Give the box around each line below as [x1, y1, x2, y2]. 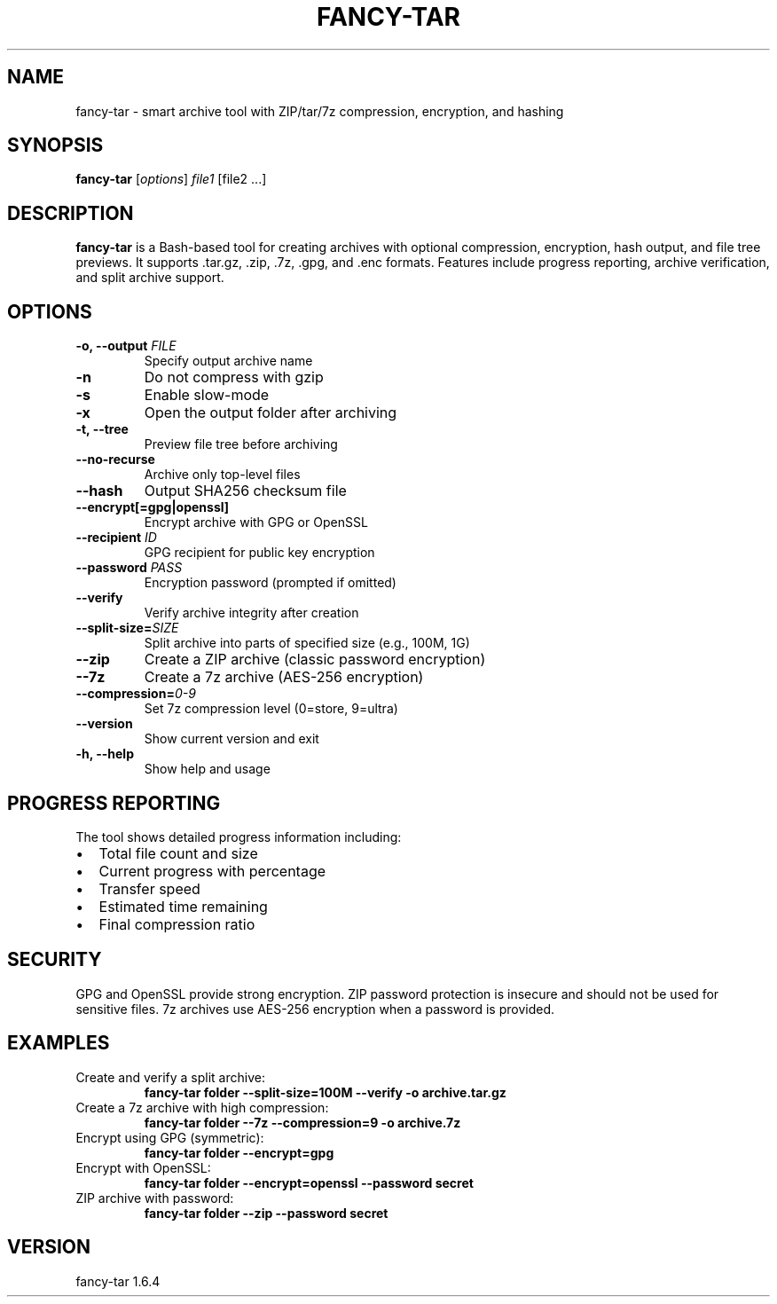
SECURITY [7, 948, 102, 971]
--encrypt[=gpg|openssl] [75, 499, 230, 515]
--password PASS [75, 560, 183, 576]
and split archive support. [75, 270, 224, 286]
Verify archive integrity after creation [144, 605, 359, 621]
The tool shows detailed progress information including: [75, 829, 402, 844]
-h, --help [75, 746, 134, 762]
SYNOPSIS [7, 134, 104, 157]
